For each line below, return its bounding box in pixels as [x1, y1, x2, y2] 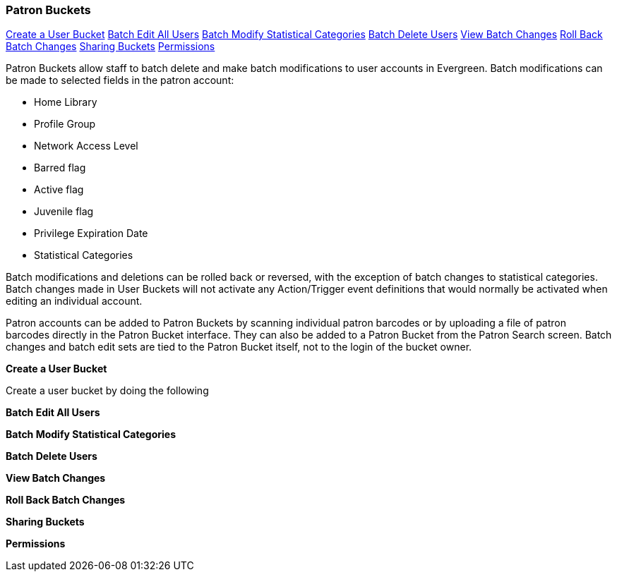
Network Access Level [34, 140, 138, 152]
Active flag [34, 183, 84, 196]
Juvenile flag [34, 205, 94, 218]
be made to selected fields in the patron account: [6, 74, 234, 87]
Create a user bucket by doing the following [6, 384, 209, 397]
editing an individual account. [6, 295, 143, 308]
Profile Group [34, 118, 96, 130]
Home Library [34, 96, 97, 109]
